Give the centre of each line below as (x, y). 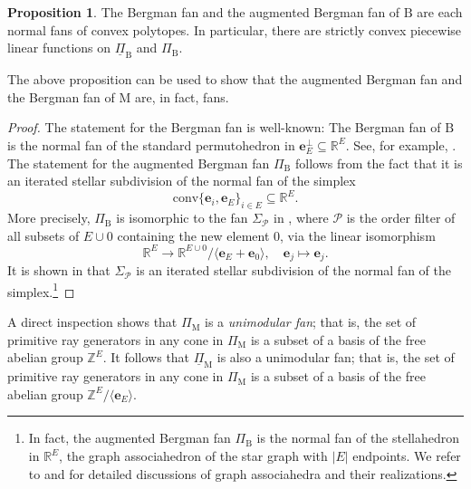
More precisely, (49, 218)
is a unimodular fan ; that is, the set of (311, 322)
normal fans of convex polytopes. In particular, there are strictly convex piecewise (235, 29)
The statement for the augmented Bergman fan (139, 163)
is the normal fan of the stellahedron (358, 438)
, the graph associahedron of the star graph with (193, 456)
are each (440, 12)
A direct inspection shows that (92, 322)
